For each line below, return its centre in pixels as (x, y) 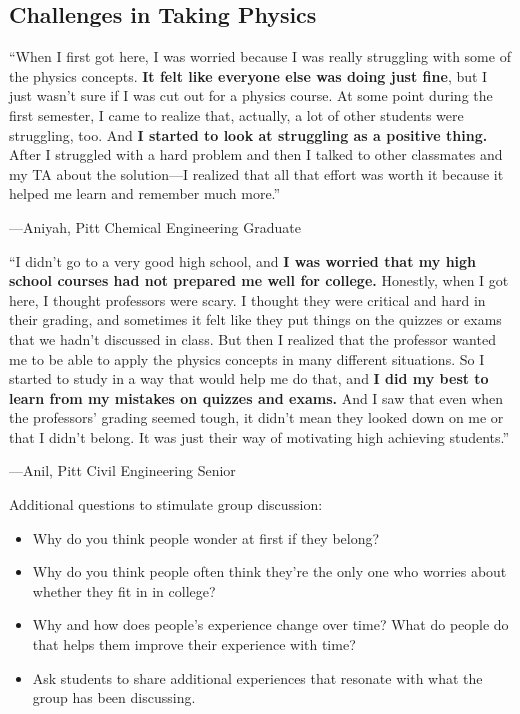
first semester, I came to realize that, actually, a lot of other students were (236, 114)
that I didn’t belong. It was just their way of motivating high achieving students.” (259, 436)
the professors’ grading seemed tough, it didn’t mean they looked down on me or (256, 417)
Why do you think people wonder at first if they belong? (206, 537)
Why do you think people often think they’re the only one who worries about (269, 571)
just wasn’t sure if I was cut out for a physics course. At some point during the (251, 95)
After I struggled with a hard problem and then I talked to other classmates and (256, 154)
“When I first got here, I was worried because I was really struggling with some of (260, 56)
